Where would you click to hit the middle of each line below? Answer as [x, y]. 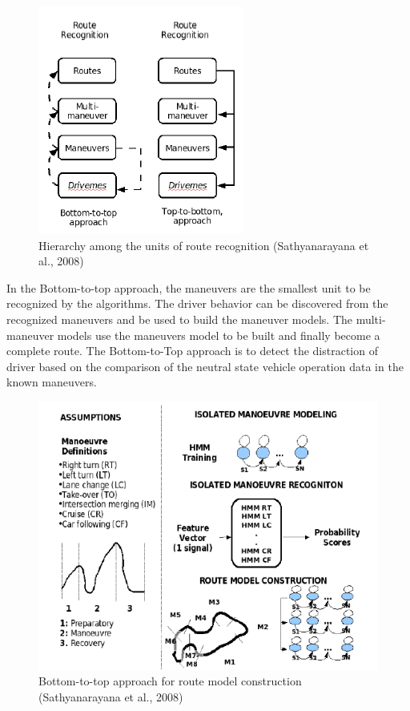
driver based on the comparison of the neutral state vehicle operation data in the [205, 366]
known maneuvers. [52, 382]
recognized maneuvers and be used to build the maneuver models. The [179, 319]
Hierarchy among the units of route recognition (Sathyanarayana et [204, 245]
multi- [371, 319]
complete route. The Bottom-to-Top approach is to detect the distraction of [192, 351]
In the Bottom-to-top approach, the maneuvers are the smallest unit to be [189, 287]
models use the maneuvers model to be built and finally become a [219, 335]
